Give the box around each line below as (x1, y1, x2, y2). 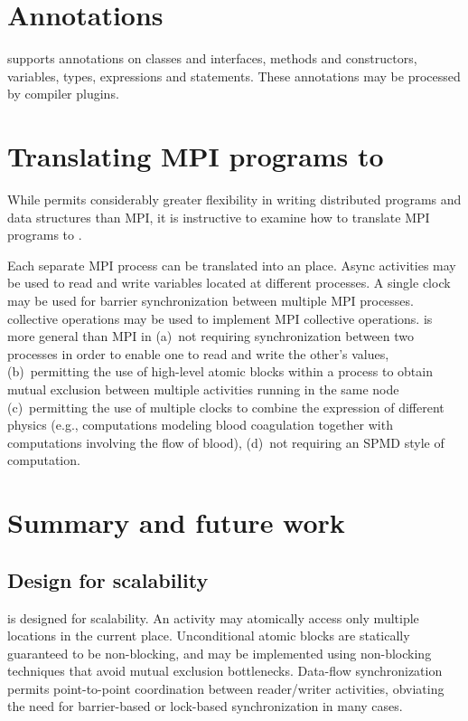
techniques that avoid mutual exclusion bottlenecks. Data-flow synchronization (7, 661, 443, 680)
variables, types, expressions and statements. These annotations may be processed (7, 66, 461, 85)
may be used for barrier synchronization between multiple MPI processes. (7, 291, 414, 309)
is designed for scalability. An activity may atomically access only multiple (7, 608, 419, 627)
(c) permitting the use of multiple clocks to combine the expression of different (7, 397, 445, 416)
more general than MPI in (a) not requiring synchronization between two (7, 327, 415, 346)
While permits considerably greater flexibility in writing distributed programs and (7, 190, 462, 209)
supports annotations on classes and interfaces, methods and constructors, (7, 49, 417, 68)
